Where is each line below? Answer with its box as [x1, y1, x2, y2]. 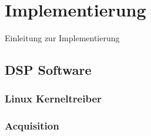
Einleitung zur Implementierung [5, 32, 120, 44]
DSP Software [5, 61, 92, 79]
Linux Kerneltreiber [5, 91, 102, 106]
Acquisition [5, 118, 59, 133]
